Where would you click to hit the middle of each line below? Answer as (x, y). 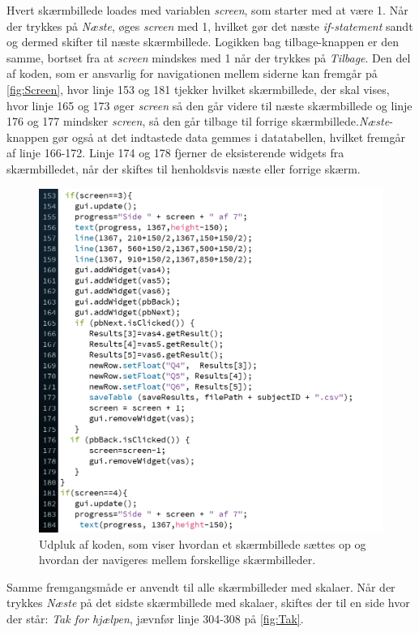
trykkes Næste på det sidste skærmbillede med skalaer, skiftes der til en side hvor (208, 603)
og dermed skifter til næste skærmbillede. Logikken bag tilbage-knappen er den (203, 42)
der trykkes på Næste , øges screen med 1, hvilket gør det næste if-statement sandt (210, 26)
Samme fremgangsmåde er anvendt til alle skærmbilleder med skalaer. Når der (201, 586)
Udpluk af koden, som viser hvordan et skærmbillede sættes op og (203, 543)
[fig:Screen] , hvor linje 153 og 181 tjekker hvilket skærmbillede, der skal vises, (198, 89)
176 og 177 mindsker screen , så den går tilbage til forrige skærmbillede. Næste (198, 121)
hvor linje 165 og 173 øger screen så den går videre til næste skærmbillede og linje (209, 105)
